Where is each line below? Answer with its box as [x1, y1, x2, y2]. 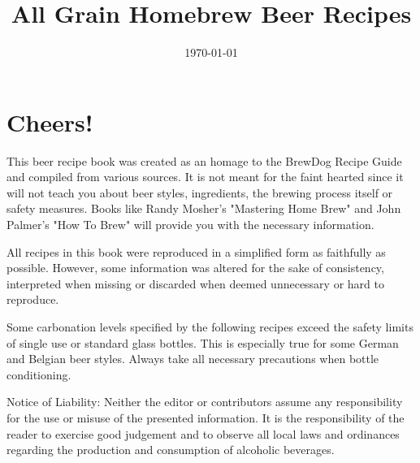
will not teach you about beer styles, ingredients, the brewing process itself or [6, 184, 393, 201]
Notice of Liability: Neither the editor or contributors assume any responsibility [6, 393, 403, 410]
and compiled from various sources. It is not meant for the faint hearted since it [6, 168, 404, 185]
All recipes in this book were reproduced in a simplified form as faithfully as [6, 243, 386, 260]
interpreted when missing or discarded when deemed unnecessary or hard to [6, 275, 384, 292]
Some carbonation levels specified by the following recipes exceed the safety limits [6, 318, 414, 335]
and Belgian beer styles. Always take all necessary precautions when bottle [6, 350, 379, 367]
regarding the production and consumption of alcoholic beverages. [6, 441, 335, 458]
